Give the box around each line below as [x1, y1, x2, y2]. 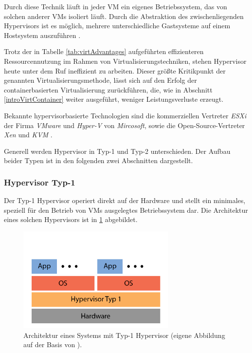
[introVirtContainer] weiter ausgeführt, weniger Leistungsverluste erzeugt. [4, 94, 224, 104]
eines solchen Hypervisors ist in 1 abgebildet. [4, 214, 138, 224]
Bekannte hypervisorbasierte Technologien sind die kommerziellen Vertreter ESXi [4, 110, 247, 120]
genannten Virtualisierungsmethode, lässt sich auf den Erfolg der [4, 75, 197, 85]
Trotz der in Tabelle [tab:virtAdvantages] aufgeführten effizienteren [4, 46, 204, 56]
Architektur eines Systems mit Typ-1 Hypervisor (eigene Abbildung [23, 330, 225, 340]
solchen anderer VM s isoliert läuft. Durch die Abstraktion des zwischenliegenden [4, 11, 244, 21]
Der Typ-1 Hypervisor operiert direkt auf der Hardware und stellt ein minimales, [4, 195, 246, 205]
